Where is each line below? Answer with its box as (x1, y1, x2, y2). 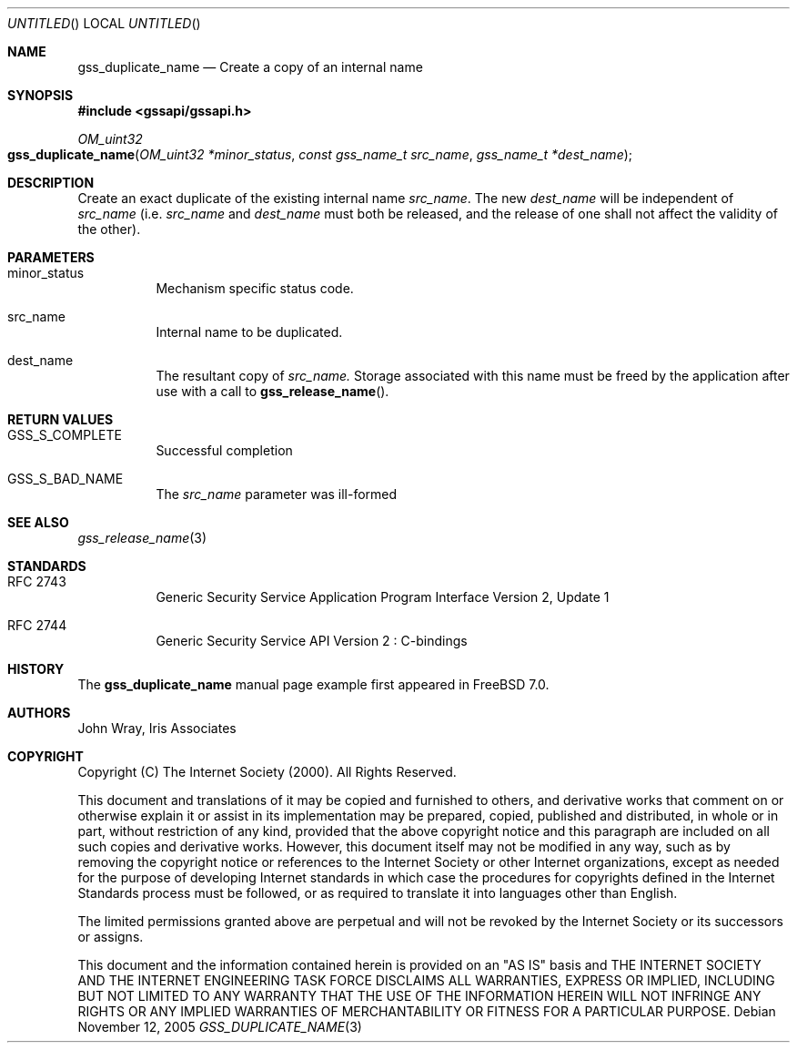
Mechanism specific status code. (156, 280, 354, 296)
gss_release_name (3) (77, 530, 207, 545)
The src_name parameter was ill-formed (156, 486, 398, 502)
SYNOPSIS (7, 87, 74, 103)
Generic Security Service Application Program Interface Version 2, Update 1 (156, 589, 610, 605)
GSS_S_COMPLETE (7, 427, 122, 443)
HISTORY (7, 661, 65, 677)
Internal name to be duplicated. (156, 324, 343, 340)
